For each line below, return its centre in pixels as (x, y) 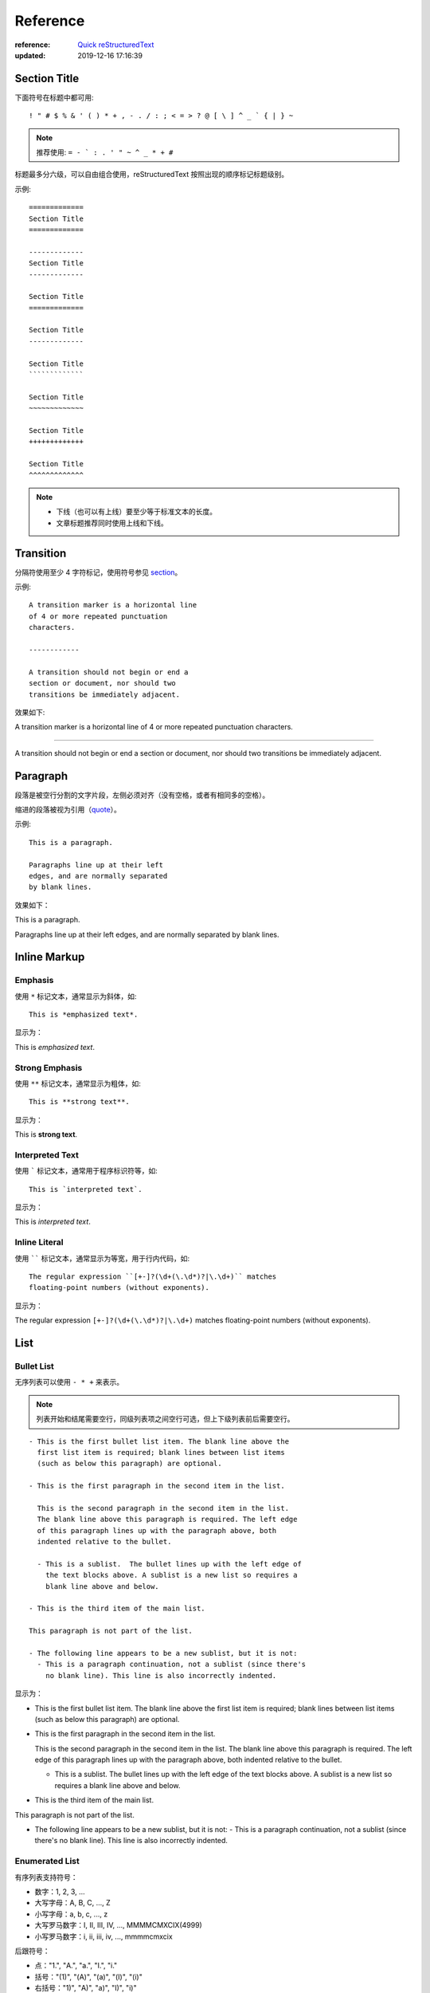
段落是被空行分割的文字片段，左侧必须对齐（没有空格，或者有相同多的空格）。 (142, 795)
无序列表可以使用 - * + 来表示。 (69, 1382)
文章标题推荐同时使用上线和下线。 (112, 523)
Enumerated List (47, 1861)
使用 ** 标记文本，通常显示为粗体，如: (78, 1083)
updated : (30, 55)
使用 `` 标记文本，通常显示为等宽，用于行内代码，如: (102, 1258)
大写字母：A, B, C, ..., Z (72, 1903)
